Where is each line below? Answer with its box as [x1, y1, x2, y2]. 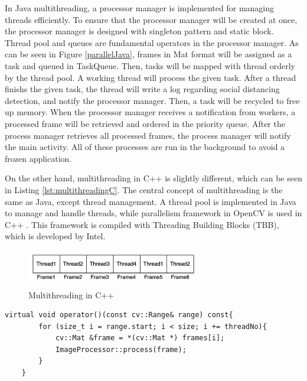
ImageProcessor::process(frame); [55, 345, 187, 354]
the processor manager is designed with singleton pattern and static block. [5, 25, 274, 37]
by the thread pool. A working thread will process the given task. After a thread [5, 71, 296, 83]
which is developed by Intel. [5, 230, 106, 242]
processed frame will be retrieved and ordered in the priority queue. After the [5, 117, 285, 129]
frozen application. [5, 152, 72, 164]
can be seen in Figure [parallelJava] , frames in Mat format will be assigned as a [5, 48, 292, 60]
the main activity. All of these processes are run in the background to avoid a [5, 141, 285, 153]
